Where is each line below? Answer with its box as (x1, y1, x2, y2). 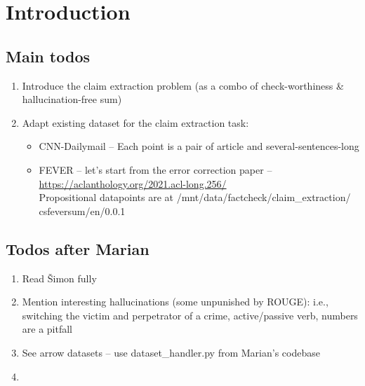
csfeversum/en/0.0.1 (39, 203, 126, 218)
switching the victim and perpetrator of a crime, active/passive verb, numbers (22, 308, 358, 322)
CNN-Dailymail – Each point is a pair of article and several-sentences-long (39, 139, 359, 153)
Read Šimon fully (22, 270, 97, 285)
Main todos (6, 45, 90, 67)
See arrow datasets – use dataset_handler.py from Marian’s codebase (22, 345, 320, 359)
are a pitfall (22, 322, 73, 336)
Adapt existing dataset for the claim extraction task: (22, 115, 249, 130)
